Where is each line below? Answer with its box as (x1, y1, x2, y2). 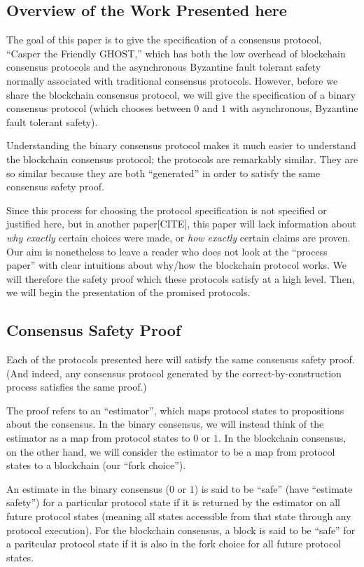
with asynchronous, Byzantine (229, 101, 358, 115)
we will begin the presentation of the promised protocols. (6, 285, 251, 300)
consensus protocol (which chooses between (6, 101, 191, 115)
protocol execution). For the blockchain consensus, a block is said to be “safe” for (6, 522, 356, 537)
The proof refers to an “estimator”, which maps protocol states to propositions (6, 402, 344, 417)
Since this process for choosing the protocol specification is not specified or (6, 202, 327, 217)
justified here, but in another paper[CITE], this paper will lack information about (6, 216, 356, 231)
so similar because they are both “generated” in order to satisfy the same (6, 165, 321, 180)
